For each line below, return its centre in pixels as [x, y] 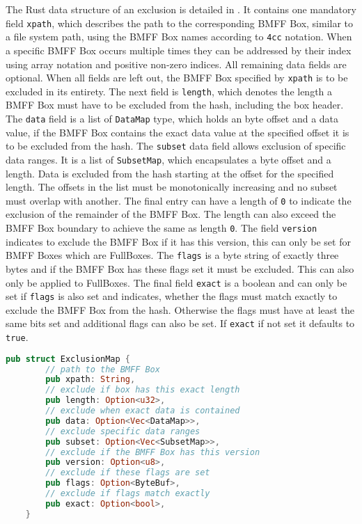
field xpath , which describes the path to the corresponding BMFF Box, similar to [180, 23]
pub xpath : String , [90, 380]
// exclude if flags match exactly [128, 494]
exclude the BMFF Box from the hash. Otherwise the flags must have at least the [180, 309]
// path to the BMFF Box [103, 369]
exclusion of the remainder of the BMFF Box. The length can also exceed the [171, 214]
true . [17, 337]
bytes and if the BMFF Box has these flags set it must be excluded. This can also [180, 268]
